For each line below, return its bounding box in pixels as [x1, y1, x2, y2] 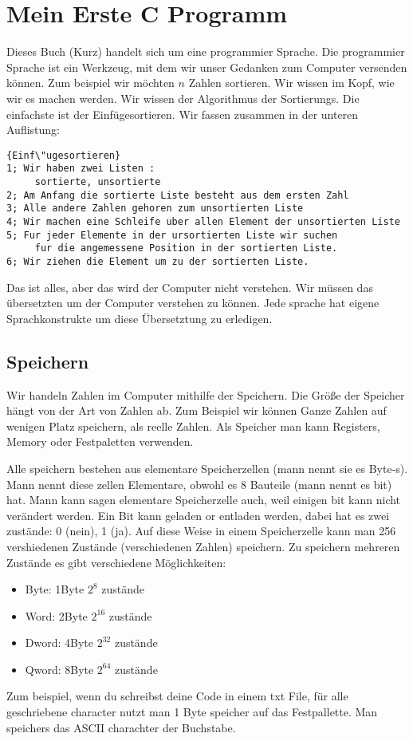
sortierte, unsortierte [34, 176, 161, 187]
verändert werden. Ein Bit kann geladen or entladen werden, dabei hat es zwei [6, 506, 390, 523]
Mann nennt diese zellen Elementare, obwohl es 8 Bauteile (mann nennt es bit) [6, 475, 392, 492]
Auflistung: [6, 121, 60, 138]
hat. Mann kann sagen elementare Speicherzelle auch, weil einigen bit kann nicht [6, 491, 401, 508]
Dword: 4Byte [25, 634, 94, 651]
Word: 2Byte [25, 607, 88, 624]
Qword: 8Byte [25, 660, 94, 677]
